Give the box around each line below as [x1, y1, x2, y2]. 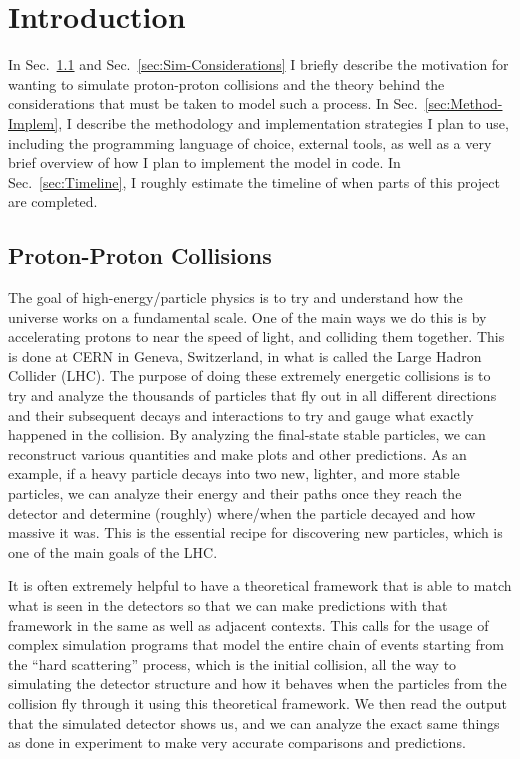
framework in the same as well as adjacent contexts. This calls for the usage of [8, 614, 489, 635]
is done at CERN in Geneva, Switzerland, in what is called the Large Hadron [8, 345, 482, 366]
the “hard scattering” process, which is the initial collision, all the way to [8, 653, 457, 674]
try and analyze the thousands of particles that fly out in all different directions [8, 385, 497, 406]
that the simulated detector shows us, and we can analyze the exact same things [8, 712, 500, 733]
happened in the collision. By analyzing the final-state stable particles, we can [8, 424, 486, 445]
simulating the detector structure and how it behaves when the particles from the [8, 673, 507, 694]
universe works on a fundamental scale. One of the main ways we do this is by [8, 306, 487, 327]
